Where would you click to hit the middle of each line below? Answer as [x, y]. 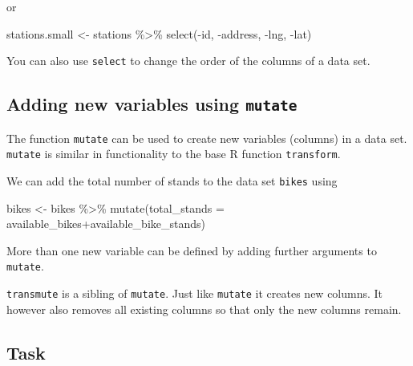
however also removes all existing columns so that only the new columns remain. [204, 309]
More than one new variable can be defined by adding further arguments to [192, 250]
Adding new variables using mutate [152, 104]
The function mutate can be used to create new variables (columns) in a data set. [207, 138]
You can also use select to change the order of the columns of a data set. [188, 61]
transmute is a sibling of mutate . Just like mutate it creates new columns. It [195, 293]
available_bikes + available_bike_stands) [106, 224]
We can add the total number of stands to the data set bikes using [172, 180]
